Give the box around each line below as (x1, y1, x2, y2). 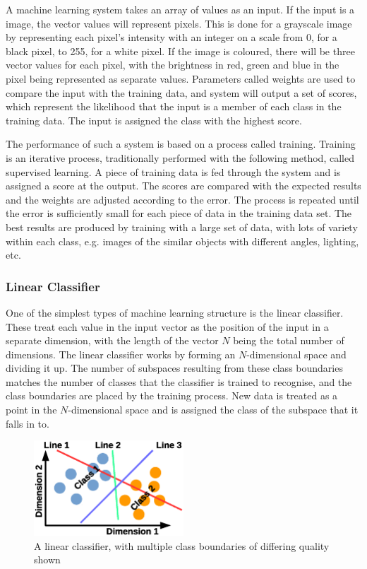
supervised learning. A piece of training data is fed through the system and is (6, 164, 341, 179)
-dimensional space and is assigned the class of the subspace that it (68, 402, 359, 417)
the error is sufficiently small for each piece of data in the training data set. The (6, 206, 352, 221)
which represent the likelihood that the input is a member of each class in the (6, 99, 342, 114)
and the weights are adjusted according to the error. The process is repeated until (6, 192, 359, 206)
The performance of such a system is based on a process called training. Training (6, 136, 356, 151)
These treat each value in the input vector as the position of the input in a (6, 319, 329, 334)
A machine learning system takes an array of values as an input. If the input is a (6, 2, 355, 16)
